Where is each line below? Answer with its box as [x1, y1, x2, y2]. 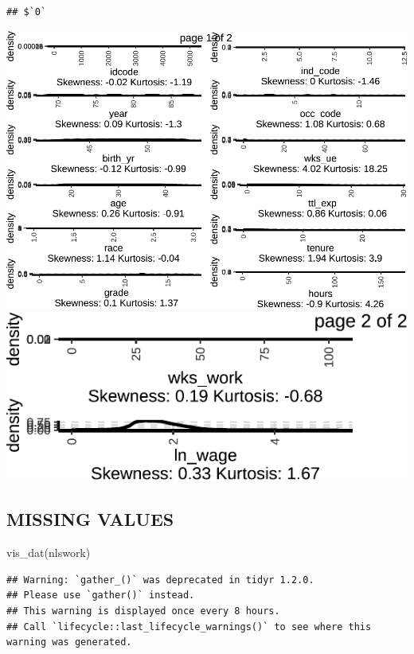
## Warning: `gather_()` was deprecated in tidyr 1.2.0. [6, 574, 314, 586]
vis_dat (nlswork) [6, 544, 91, 561]
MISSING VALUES [6, 507, 174, 531]
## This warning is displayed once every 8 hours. [6, 605, 280, 617]
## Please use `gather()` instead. [6, 590, 195, 601]
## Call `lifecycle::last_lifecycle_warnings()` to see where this [6, 621, 372, 633]
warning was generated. [6, 636, 132, 648]
